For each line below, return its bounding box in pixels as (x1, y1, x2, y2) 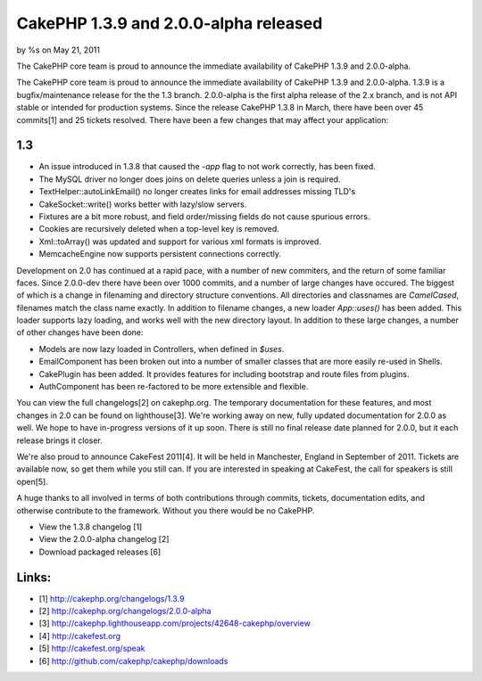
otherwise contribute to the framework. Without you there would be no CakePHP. (16, 505, 315, 516)
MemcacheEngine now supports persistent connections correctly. (38, 249, 281, 259)
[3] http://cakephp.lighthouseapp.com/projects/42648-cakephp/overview (38, 618, 312, 628)
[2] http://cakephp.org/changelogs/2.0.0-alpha (38, 606, 212, 617)
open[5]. (16, 476, 48, 487)
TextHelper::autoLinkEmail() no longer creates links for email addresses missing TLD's (38, 186, 356, 197)
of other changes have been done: (16, 327, 144, 338)
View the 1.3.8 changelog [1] (38, 521, 143, 532)
